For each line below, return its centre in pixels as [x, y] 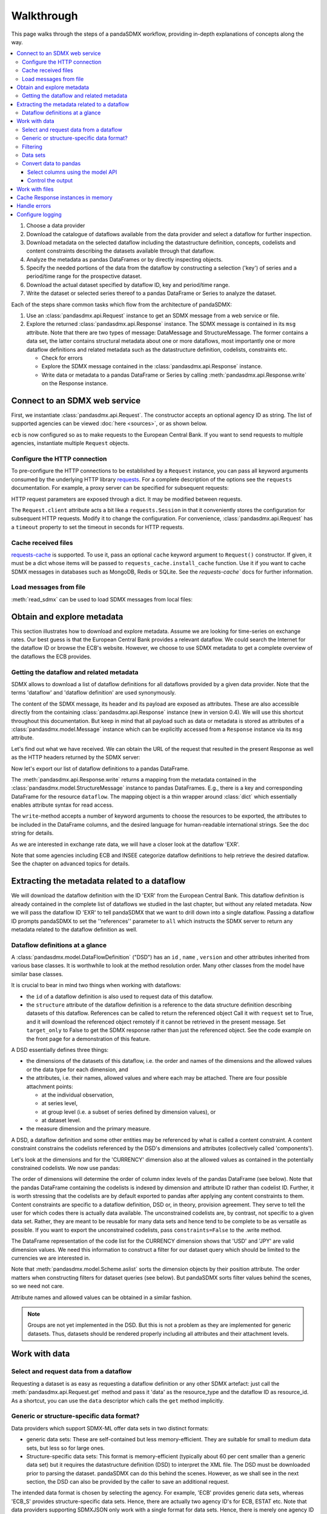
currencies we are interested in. [51, 1258]
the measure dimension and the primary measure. [88, 1129]
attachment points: [50, 1086]
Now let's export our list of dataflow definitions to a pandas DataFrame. [100, 769]
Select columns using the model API [72, 172]
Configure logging [39, 214]
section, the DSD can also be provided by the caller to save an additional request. [128, 1482]
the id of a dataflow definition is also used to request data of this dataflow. [120, 996]
